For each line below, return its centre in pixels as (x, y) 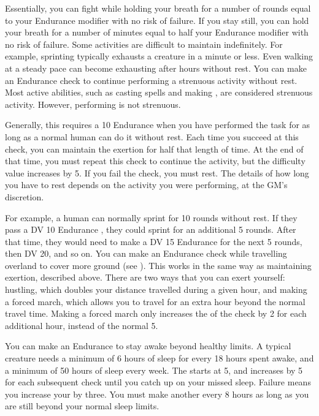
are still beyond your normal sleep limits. (82, 406)
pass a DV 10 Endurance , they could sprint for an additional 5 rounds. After (151, 229)
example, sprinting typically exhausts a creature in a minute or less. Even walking (159, 56)
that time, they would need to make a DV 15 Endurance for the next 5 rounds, (154, 241)
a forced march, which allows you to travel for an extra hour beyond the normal (155, 301)
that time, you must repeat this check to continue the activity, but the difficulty (155, 161)
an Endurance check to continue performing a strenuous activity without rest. (151, 80)
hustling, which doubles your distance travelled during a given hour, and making (156, 289)
